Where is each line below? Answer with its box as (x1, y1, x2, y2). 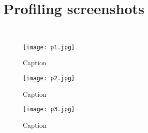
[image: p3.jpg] (23, 106, 75, 113)
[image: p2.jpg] (23, 74, 75, 82)
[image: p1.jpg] (23, 44, 75, 51)
